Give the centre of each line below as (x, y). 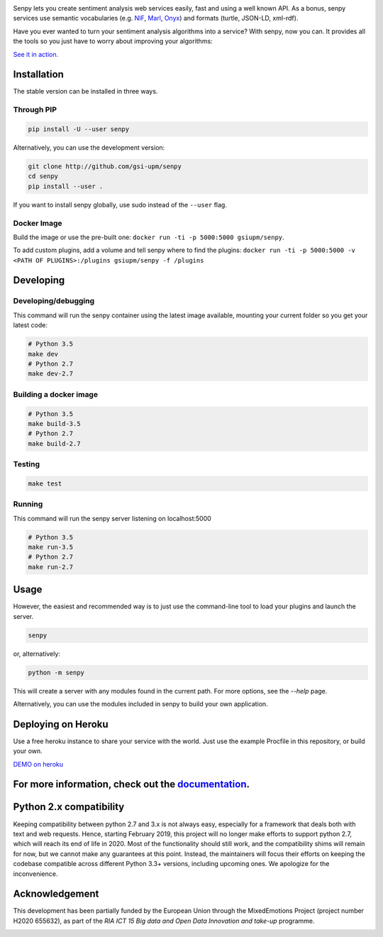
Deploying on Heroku (61, 724)
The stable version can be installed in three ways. (85, 92)
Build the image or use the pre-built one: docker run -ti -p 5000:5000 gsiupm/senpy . (149, 237)
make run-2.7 (51, 567)
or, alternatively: (37, 654)
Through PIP (35, 110)
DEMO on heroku (38, 764)
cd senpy (43, 176)
